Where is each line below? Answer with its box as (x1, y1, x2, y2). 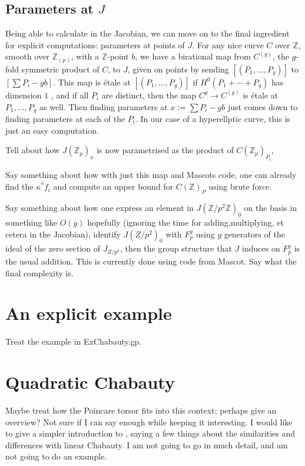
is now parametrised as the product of (97, 144, 234, 156)
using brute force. (208, 180, 272, 193)
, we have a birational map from (135, 50, 251, 62)
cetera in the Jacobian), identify (5, 227, 121, 240)
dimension (5, 88, 42, 101)
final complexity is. (5, 266, 74, 279)
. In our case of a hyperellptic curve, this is (135, 112, 290, 124)
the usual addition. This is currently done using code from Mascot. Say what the (5, 255, 297, 267)
